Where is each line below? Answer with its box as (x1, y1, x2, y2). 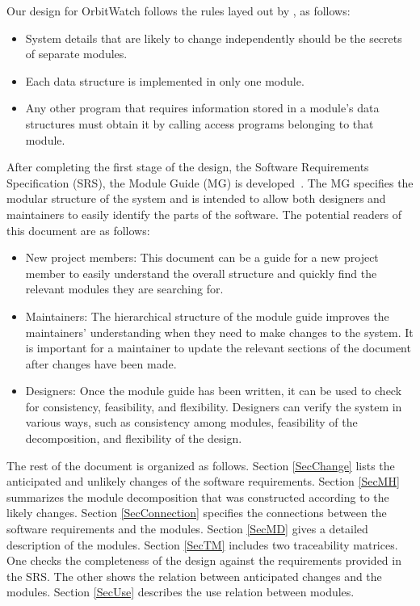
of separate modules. (25, 45, 128, 62)
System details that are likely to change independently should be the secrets (25, 29, 402, 46)
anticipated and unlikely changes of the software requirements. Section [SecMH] (6, 473, 400, 490)
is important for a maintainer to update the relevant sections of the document (25, 339, 411, 356)
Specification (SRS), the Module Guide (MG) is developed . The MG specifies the (6, 174, 414, 191)
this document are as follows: (6, 221, 150, 238)
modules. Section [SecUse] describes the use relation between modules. (6, 583, 355, 600)
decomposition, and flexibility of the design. (25, 430, 242, 447)
